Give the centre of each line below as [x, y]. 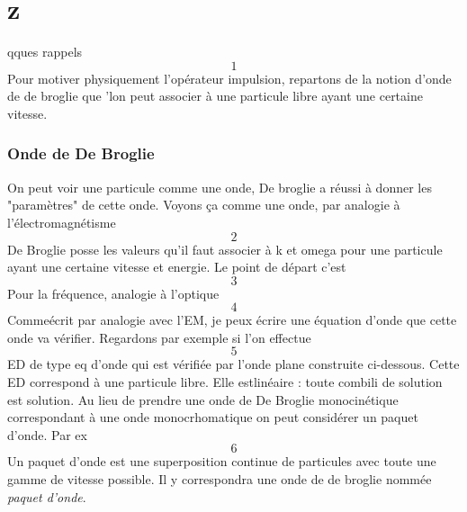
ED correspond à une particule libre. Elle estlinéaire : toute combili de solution [225, 382]
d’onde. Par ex [47, 434]
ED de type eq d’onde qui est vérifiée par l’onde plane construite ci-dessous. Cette [233, 364]
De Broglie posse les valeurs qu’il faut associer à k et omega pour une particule [225, 249]
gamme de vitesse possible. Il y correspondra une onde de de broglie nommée [220, 479]
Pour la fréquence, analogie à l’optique [113, 293]
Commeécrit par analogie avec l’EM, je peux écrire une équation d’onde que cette [232, 320]
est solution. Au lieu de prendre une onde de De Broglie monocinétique [203, 399]
